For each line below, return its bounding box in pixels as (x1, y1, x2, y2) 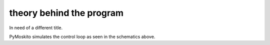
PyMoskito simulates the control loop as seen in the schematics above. (9, 34, 155, 40)
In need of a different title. (9, 25, 63, 31)
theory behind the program (9, 7, 124, 18)
